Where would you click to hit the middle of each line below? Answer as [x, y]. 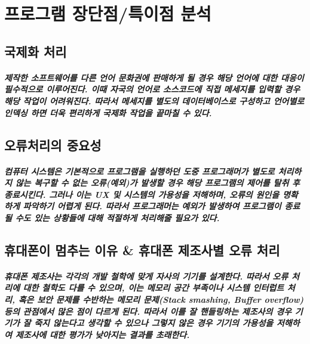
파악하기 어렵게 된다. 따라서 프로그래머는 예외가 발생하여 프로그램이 [152, 206]
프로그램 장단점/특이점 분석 [108, 13]
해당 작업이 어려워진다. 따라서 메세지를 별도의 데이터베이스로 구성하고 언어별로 [154, 100]
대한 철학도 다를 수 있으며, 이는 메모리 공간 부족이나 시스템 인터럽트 [154, 288]
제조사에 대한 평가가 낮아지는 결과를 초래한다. [102, 334]
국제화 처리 [36, 51]
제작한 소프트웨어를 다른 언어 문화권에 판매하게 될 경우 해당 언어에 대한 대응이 [154, 77]
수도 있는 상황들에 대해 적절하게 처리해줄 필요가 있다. [117, 217]
